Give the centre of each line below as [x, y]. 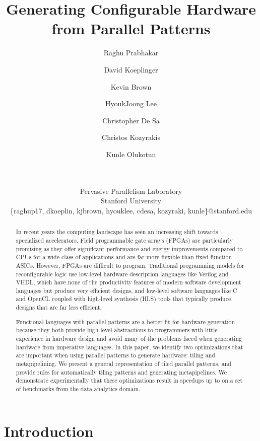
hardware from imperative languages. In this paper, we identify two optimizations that [129, 347]
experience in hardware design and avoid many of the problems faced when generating [129, 338]
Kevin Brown [131, 86]
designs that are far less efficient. [59, 307]
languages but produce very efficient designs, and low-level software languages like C [126, 290]
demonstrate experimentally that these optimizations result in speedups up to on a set [129, 380]
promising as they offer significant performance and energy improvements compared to [129, 248]
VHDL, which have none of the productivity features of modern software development [128, 282]
